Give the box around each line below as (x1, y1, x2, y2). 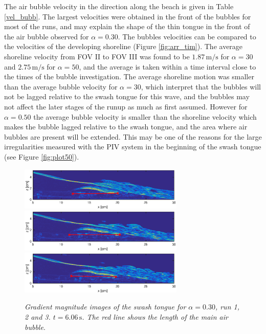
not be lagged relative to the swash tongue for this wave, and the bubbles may (4, 91, 250, 102)
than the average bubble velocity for (4, 81, 118, 92)
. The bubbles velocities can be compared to (118, 31, 256, 41)
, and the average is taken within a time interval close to (79, 61, 256, 72)
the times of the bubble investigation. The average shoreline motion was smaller (4, 71, 254, 82)
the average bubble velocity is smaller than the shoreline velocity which (33, 111, 257, 122)
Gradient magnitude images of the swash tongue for (25, 301, 186, 312)
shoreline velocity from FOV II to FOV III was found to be (4, 51, 190, 61)
